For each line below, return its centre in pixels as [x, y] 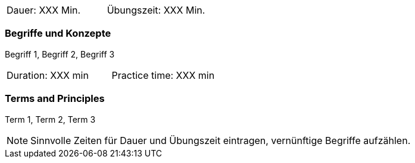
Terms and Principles [55, 99]
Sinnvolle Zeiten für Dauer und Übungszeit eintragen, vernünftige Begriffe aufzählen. [221, 140]
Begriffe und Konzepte [58, 33]
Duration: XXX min [48, 75]
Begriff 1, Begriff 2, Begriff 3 [60, 54]
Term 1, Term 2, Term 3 [50, 119]
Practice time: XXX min [163, 75]
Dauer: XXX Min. [44, 10]
